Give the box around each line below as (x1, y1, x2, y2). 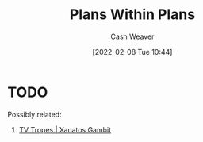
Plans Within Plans (69, 6, 196, 24)
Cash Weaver (110, 32, 155, 41)
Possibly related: (7, 109, 62, 119)
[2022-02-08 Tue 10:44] (92, 47, 173, 56)
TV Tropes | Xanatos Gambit (18, 125, 112, 134)
